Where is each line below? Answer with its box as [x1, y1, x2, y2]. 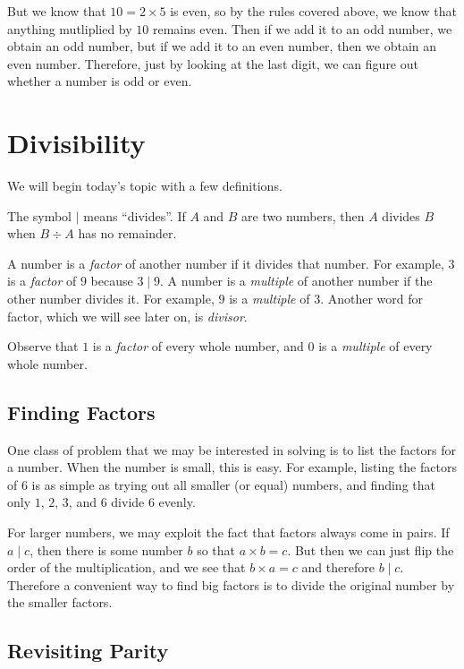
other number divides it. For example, [7, 289, 215, 308]
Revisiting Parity [7, 637, 169, 665]
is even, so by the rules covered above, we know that [170, 2, 457, 20]
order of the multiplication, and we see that [7, 558, 246, 577]
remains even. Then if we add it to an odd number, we [152, 19, 452, 38]
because [90, 271, 133, 290]
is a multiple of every [318, 337, 433, 356]
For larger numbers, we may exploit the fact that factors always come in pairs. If [7, 523, 450, 542]
